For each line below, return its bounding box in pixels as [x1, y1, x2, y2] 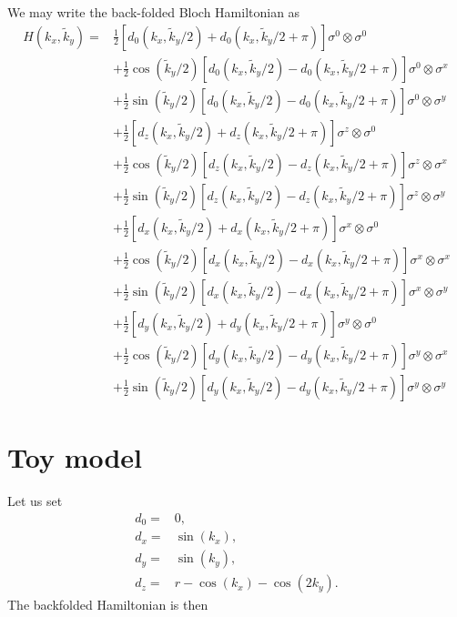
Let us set [7, 491, 63, 511]
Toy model [7, 439, 143, 476]
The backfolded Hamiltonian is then [7, 595, 208, 614]
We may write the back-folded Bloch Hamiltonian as [7, 3, 300, 21]
